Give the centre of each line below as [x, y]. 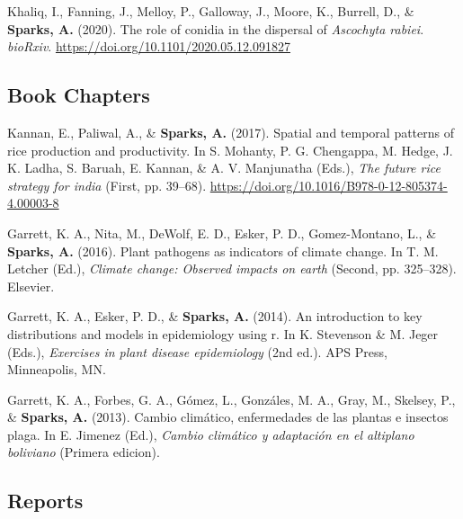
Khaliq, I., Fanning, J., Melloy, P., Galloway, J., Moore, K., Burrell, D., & [211, 11]
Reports [45, 501]
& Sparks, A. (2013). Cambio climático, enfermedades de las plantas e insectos [228, 417]
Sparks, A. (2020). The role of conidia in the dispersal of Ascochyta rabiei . [216, 28]
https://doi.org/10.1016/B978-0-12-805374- [329, 185]
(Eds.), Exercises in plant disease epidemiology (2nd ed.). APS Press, [197, 351]
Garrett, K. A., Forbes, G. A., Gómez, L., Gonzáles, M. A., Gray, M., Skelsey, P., [231, 399]
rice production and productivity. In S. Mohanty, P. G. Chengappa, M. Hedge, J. [230, 150]
